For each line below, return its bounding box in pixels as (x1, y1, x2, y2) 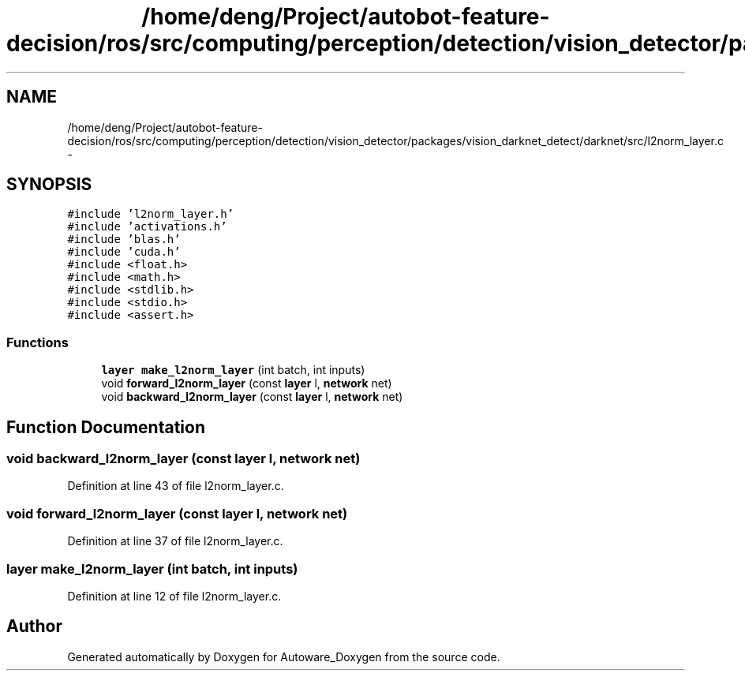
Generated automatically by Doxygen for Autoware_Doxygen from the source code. (67, 649, 500, 664)
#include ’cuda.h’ (67, 245, 181, 259)
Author (6, 616, 62, 637)
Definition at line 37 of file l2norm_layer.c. (67, 534, 283, 548)
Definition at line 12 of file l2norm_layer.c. (67, 589, 282, 603)
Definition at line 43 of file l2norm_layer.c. (67, 479, 284, 493)
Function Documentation (6, 417, 205, 437)
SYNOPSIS (6, 174, 92, 195)
